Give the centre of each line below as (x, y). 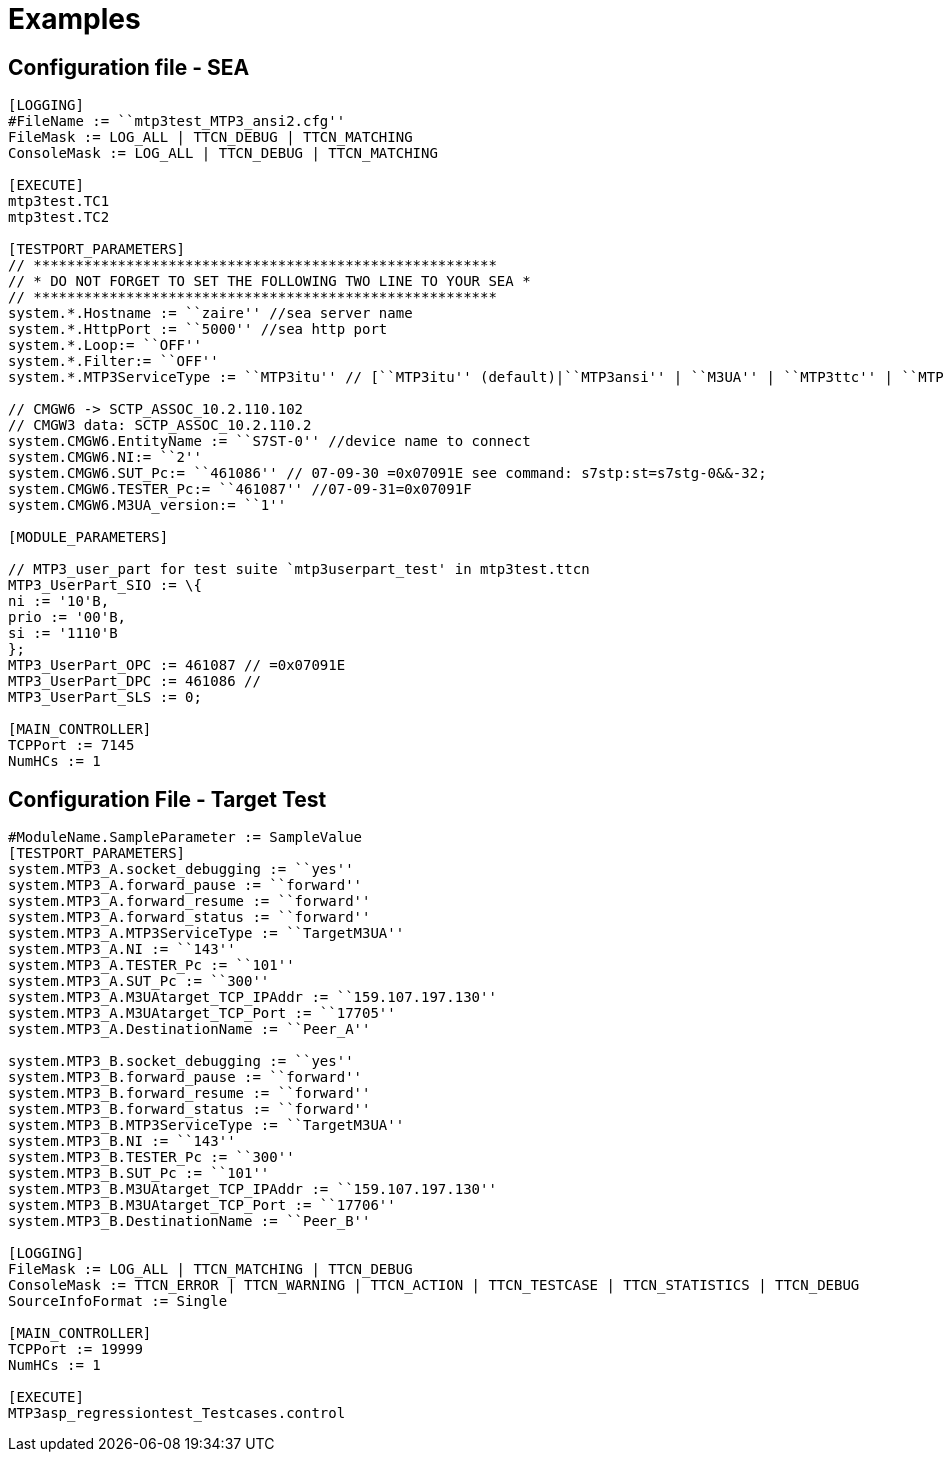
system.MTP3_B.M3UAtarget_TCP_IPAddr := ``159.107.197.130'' (252, 1189)
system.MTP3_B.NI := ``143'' (122, 1141)
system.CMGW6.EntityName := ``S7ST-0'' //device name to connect (269, 441)
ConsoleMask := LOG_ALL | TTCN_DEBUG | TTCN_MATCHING (223, 153)
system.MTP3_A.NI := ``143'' (122, 949)
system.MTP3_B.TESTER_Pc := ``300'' (151, 1157)
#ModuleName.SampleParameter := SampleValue (185, 837)
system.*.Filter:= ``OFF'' (113, 361)
